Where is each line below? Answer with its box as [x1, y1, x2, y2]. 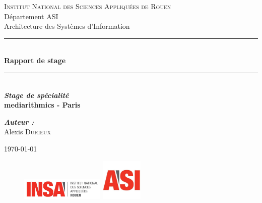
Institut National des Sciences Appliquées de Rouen [4, 1, 171, 11]
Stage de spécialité [4, 89, 69, 100]
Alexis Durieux [4, 126, 51, 137]
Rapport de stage [4, 55, 66, 66]
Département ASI [4, 11, 58, 21]
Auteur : [4, 116, 34, 127]
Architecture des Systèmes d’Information [4, 21, 130, 31]
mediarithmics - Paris [4, 99, 81, 110]
